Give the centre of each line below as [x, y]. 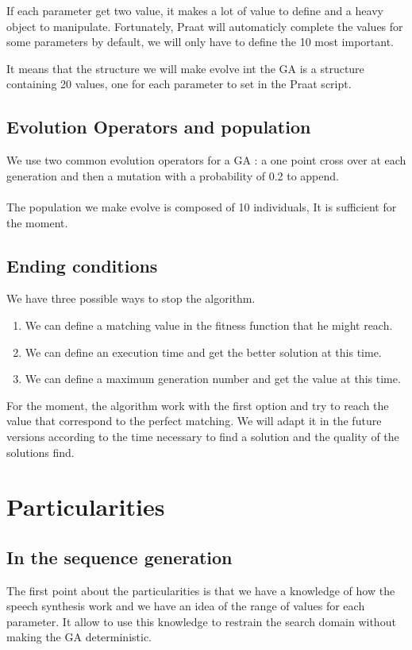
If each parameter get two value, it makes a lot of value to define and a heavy [195, 10]
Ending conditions [82, 265]
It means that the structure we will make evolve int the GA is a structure [185, 68]
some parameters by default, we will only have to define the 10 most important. [200, 42]
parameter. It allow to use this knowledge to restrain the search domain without [201, 621]
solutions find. [40, 452]
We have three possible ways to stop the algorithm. [131, 298]
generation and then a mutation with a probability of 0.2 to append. [173, 175]
